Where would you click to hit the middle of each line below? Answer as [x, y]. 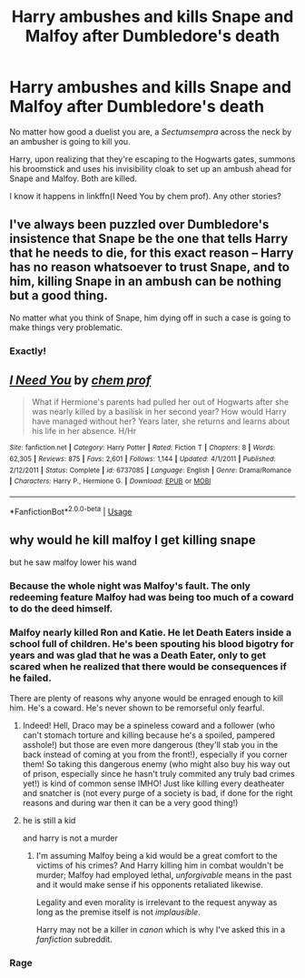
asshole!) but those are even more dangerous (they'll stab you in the [150, 744]
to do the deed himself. [61, 609]
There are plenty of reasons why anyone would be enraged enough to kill [147, 698]
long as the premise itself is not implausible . [118, 912]
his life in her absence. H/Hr [84, 431]
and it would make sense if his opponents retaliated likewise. [149, 884]
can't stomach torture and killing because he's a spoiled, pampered [148, 735]
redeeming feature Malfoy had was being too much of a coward [152, 597]
